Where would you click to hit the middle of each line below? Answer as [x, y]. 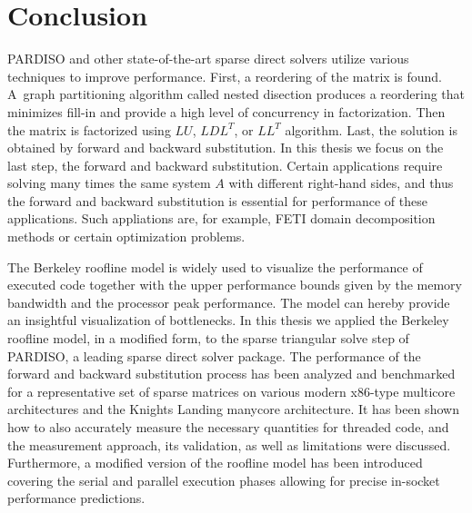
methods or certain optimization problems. [126, 237]
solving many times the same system [109, 183]
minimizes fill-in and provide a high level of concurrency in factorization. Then [226, 111]
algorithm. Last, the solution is [371, 129]
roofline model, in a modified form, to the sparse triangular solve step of [208, 338]
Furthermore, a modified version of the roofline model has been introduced [215, 463]
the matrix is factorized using [89, 129]
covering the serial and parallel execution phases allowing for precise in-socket [224, 480]
